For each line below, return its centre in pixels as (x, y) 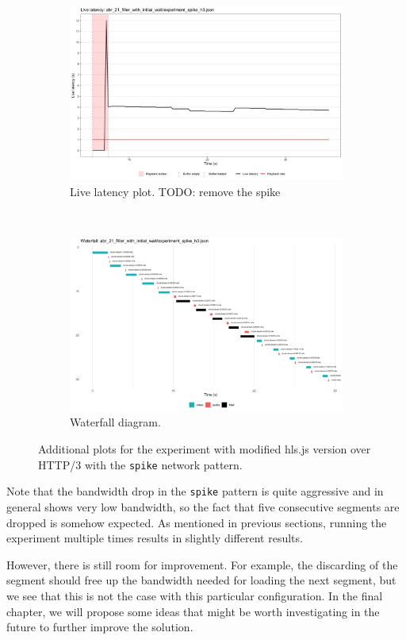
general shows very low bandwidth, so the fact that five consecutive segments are (203, 506)
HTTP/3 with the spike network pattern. (140, 464)
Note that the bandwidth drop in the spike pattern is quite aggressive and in (195, 491)
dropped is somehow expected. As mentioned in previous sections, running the (197, 522)
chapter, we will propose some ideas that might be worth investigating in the (193, 611)
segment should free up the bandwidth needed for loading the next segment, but (201, 580)
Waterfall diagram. (115, 422)
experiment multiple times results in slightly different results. (155, 538)
